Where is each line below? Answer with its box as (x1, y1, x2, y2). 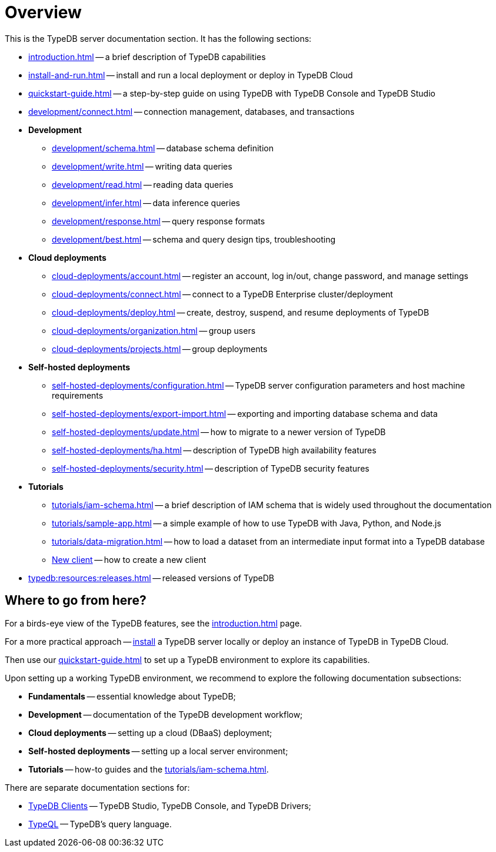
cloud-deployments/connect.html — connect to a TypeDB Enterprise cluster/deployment (52, 289, 393, 299)
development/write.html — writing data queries (52, 161, 232, 171)
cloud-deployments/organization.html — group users (52, 325, 256, 336)
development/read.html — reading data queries (52, 179, 234, 190)
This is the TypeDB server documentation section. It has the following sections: (5, 33, 312, 44)
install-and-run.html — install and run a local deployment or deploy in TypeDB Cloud (28, 69, 353, 80)
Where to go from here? (5, 593, 147, 608)
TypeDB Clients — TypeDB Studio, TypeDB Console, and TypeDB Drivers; (28, 800, 311, 811)
